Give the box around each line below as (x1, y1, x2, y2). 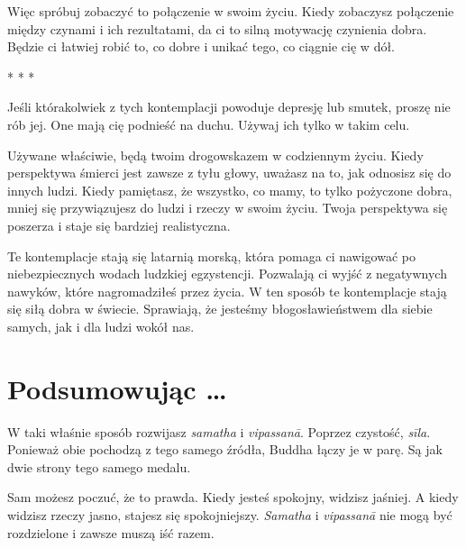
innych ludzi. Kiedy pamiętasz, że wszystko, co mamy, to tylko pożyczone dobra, (7, 180, 452, 199)
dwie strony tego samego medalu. (7, 457, 191, 476)
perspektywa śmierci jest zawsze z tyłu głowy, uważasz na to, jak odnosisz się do (7, 163, 452, 182)
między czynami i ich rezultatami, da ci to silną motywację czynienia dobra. (7, 19, 427, 38)
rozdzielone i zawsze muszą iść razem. (7, 523, 215, 542)
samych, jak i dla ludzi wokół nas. (7, 316, 195, 335)
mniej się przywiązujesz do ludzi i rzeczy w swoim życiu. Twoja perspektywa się (7, 198, 448, 217)
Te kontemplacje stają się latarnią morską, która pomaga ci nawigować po (7, 246, 416, 265)
